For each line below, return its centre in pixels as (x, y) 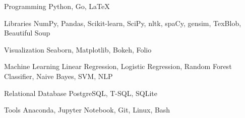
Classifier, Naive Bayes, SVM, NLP (58, 76)
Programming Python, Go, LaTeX (57, 6)
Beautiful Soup (27, 33)
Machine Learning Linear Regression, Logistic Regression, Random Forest (118, 66)
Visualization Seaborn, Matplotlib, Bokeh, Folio (78, 49)
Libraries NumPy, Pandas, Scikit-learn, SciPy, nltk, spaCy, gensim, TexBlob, (123, 23)
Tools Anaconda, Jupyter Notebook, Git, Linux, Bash (87, 110)
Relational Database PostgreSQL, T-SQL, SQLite (81, 93)
